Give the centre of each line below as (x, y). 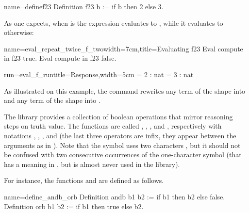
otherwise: (19, 32)
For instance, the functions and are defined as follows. (84, 180)
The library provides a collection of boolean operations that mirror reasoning (118, 116)
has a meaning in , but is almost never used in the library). (92, 164)
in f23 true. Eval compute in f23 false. (60, 58)
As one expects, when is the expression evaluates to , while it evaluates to (114, 23)
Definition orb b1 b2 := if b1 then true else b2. (74, 206)
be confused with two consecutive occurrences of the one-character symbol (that (123, 155)
